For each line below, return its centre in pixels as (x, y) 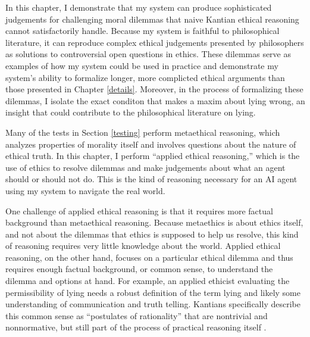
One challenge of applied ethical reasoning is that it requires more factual (139, 210)
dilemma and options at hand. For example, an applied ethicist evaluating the (148, 281)
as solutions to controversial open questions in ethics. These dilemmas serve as (148, 54)
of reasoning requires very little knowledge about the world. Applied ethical (143, 246)
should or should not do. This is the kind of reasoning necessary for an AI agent (151, 179)
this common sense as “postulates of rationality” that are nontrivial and (137, 315)
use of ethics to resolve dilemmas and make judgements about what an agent (145, 167)
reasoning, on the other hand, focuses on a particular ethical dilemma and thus (149, 257)
